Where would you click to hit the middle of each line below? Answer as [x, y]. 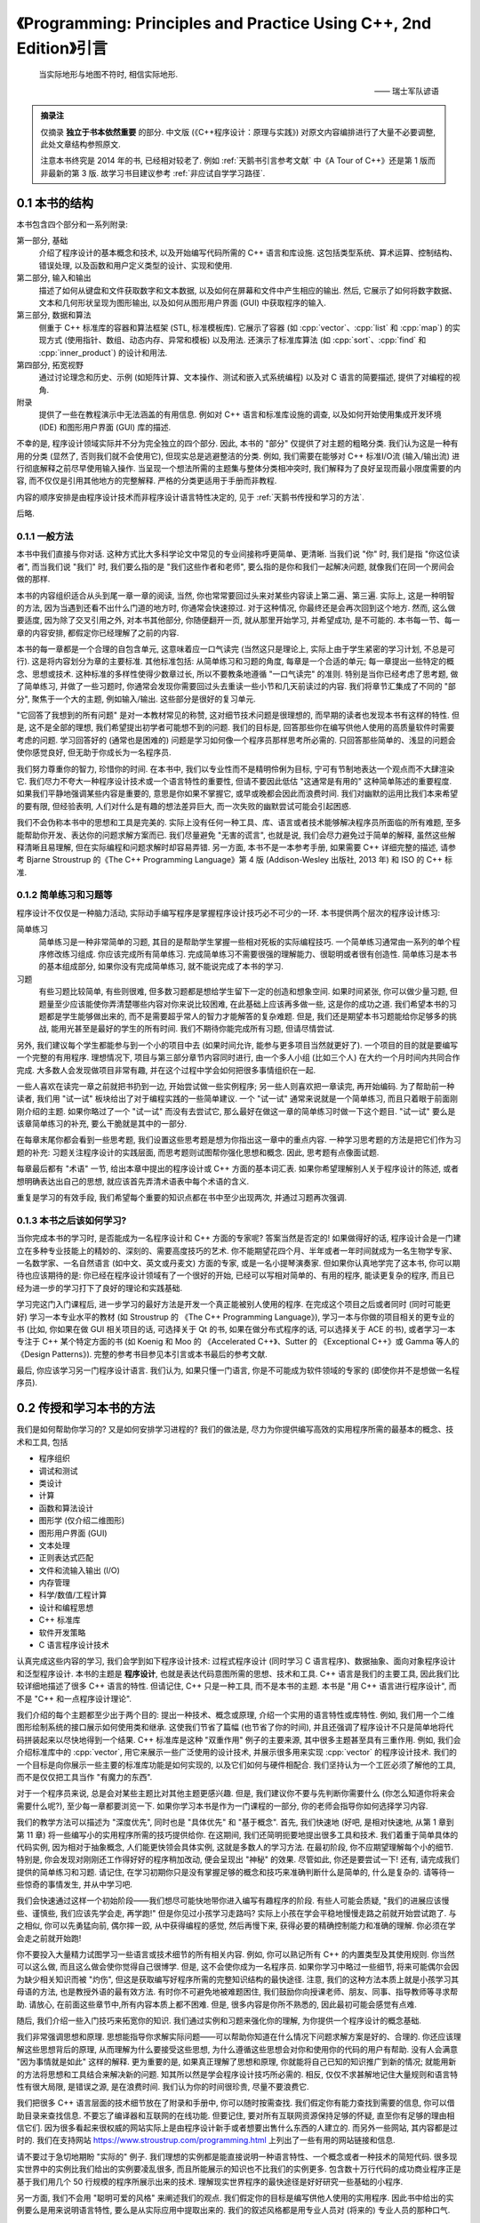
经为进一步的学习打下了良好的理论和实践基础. [100, 1288]
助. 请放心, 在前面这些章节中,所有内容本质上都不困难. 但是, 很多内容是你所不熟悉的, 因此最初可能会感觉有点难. [216, 2004]
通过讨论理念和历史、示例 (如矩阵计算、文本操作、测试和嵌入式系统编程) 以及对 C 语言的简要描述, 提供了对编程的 [246, 377]
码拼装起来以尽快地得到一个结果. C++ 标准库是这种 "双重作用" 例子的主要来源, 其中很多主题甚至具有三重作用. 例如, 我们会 [239, 1739]
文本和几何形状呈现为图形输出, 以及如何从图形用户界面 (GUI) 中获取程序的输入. [182, 302]
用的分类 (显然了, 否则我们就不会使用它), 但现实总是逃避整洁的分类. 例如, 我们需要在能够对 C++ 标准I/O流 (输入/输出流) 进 [238, 456]
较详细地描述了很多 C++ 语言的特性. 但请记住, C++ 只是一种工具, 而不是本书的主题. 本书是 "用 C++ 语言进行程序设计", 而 [236, 1686]
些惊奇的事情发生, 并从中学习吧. [75, 1884]
